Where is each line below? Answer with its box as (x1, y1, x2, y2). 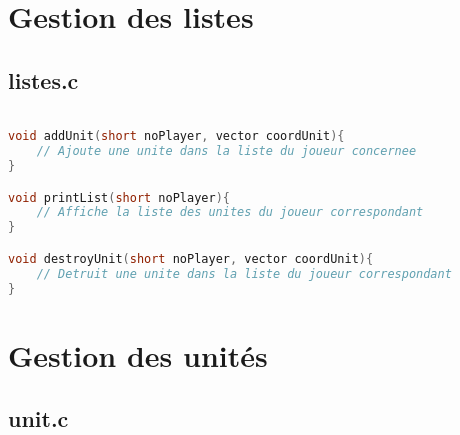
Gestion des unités (8, 334, 268, 375)
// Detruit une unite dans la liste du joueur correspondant (36, 266, 452, 281)
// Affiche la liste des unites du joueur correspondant (36, 205, 424, 220)
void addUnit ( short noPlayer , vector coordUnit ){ (8, 129, 345, 144)
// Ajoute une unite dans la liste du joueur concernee (36, 144, 417, 159)
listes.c (8, 64, 79, 95)
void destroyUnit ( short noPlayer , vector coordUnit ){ (8, 251, 374, 266)
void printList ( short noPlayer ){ (8, 190, 230, 205)
